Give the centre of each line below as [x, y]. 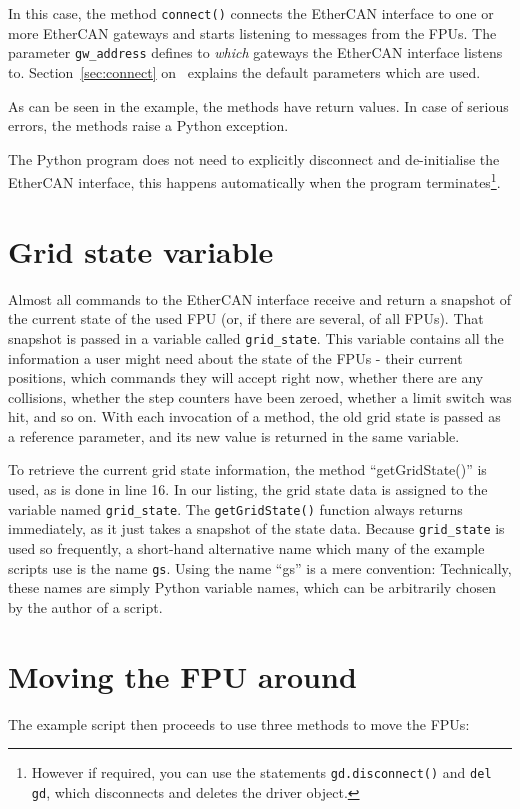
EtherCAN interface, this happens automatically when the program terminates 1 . [254, 180]
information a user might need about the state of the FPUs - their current [235, 357]
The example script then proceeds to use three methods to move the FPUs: [239, 723]
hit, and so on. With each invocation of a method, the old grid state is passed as [254, 416]
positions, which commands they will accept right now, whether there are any [246, 377]
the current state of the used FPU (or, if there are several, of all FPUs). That [246, 318]
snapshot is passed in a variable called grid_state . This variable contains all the [256, 337]
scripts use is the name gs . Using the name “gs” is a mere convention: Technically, [260, 567]
